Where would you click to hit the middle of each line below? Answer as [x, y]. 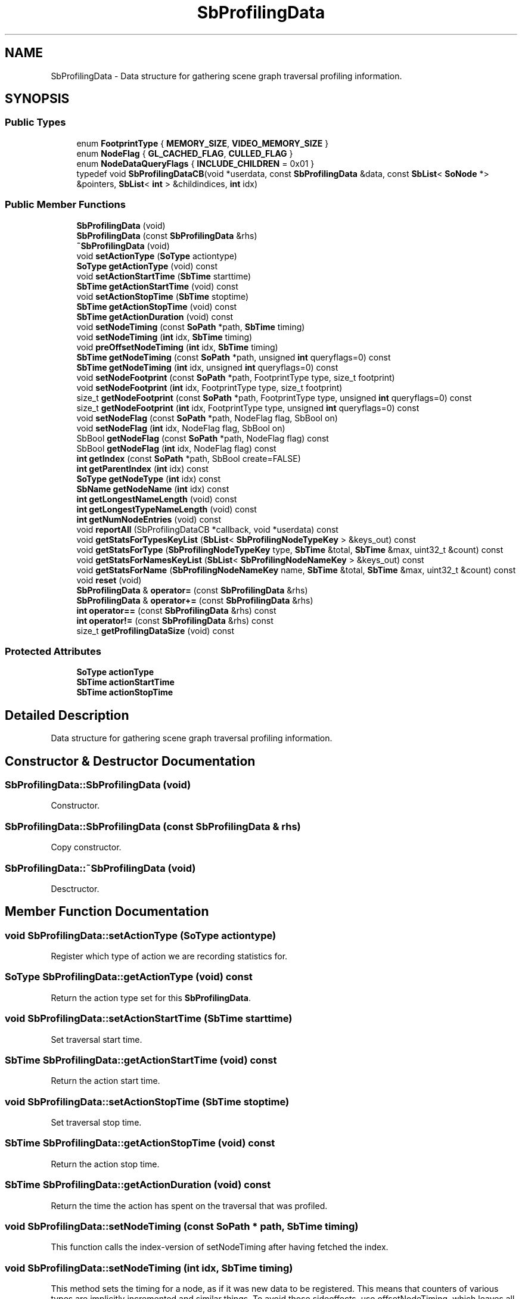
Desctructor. [75, 888]
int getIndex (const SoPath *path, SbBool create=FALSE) [189, 458]
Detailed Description [67, 715]
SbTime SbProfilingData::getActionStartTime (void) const [141, 1060]
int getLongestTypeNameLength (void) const [167, 509]
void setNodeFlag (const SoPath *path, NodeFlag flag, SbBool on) [207, 418]
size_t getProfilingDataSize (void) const [156, 630]
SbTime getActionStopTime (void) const [157, 306]
